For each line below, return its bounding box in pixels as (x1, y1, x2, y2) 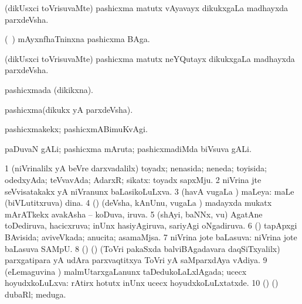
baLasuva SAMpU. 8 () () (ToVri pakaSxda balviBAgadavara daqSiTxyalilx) (5, 242, 280, 254)
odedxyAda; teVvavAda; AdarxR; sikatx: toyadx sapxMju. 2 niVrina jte (5, 173, 262, 185)
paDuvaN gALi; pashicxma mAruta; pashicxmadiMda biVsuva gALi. (5, 142, 252, 154)
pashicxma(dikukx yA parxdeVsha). (5, 103, 133, 115)
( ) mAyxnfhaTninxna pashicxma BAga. (5, 33, 150, 45)
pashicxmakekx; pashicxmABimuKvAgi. (5, 123, 148, 135)
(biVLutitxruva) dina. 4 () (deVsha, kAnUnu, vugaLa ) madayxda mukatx (5, 196, 272, 209)
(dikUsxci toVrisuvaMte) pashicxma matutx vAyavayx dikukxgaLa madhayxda (5, 2, 289, 13)
